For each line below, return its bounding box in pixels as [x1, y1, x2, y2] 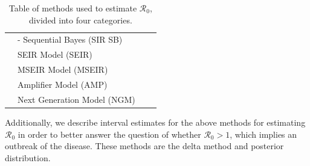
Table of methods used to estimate [8, 2, 137, 14]
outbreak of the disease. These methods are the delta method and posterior [5, 140, 284, 152]
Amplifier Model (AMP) [18, 78, 108, 90]
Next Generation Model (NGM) [18, 93, 135, 105]
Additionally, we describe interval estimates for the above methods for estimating [5, 115, 306, 128]
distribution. [5, 151, 51, 164]
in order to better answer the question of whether [18, 128, 201, 140]
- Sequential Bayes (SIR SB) [18, 33, 123, 46]
